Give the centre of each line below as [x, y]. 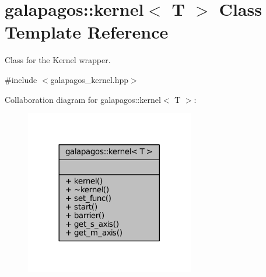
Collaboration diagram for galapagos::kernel [83, 99]
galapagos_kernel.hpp [90, 79]
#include [21, 79]
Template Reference [87, 32]
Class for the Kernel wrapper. [58, 60]
